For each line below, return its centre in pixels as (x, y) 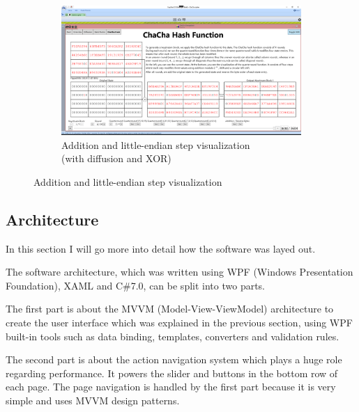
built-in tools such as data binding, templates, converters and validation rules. (173, 336)
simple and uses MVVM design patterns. (93, 401)
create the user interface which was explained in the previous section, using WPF (179, 323)
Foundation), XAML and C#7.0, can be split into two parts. (136, 285)
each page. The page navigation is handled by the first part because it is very (171, 387)
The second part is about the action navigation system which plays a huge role (174, 359)
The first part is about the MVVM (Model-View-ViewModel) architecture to (170, 309)
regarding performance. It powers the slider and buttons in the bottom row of (172, 373)
